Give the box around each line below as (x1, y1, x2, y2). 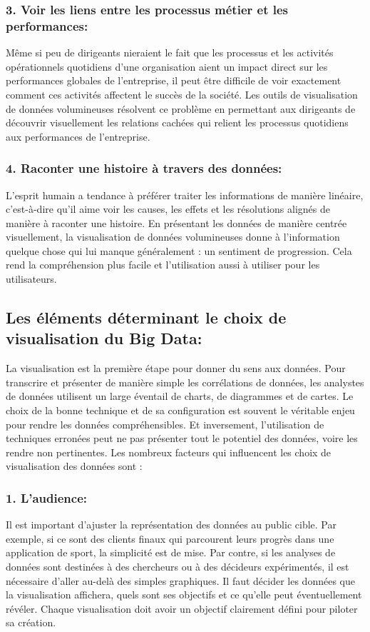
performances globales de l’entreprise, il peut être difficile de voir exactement (6, 73, 341, 88)
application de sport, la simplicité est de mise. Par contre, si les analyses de (6, 545, 336, 560)
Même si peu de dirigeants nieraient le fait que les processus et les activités (6, 45, 334, 60)
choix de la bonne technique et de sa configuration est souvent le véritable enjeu (6, 403, 355, 418)
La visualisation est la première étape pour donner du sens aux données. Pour (6, 361, 346, 376)
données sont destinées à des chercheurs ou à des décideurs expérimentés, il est (6, 559, 349, 574)
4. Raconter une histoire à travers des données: (6, 159, 282, 177)
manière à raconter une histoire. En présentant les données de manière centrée (6, 215, 347, 230)
